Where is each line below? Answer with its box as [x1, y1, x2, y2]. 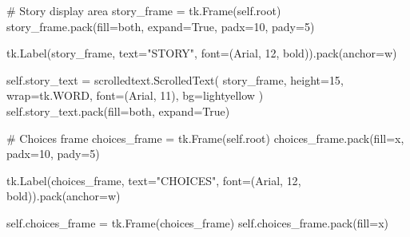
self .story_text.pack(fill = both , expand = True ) [6, 102, 230, 119]
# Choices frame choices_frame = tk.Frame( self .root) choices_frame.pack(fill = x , [6, 129, 404, 146]
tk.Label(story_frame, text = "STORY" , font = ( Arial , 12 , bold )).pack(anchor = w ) [6, 45, 397, 61]
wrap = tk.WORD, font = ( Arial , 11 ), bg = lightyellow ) [6, 87, 264, 104]
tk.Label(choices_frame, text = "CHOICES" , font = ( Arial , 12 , [6, 172, 301, 188]
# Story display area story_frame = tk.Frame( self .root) [6, 2, 281, 18]
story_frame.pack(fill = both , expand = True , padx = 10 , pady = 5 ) [6, 18, 315, 34]
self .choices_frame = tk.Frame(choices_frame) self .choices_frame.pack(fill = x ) [6, 214, 388, 231]
